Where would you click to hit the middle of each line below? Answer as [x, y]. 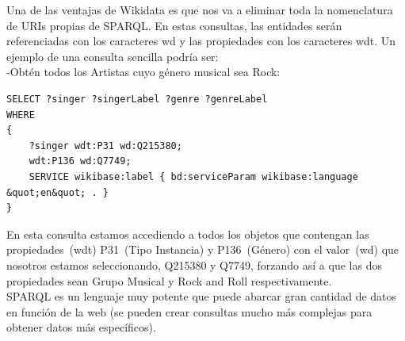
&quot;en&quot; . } [57, 192]
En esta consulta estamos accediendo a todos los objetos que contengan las [188, 234]
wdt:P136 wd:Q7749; [80, 161]
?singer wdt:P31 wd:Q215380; [105, 146]
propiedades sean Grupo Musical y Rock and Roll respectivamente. [169, 280]
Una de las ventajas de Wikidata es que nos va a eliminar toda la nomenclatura [200, 10]
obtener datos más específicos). [81, 327]
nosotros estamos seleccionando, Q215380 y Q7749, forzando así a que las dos [194, 264]
